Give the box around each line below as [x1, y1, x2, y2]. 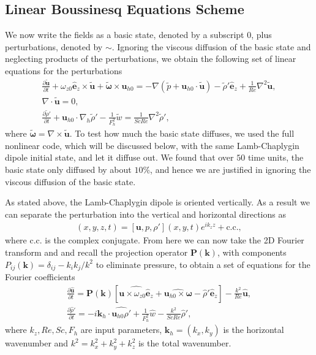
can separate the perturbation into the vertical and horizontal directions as [5, 207, 286, 220]
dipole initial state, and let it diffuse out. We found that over [5, 151, 234, 164]
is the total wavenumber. [138, 337, 231, 349]
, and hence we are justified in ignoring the [150, 162, 311, 175]
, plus [251, 28, 272, 41]
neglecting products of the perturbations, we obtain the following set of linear [5, 52, 296, 65]
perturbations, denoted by [5, 40, 103, 53]
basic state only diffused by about [5, 162, 132, 175]
